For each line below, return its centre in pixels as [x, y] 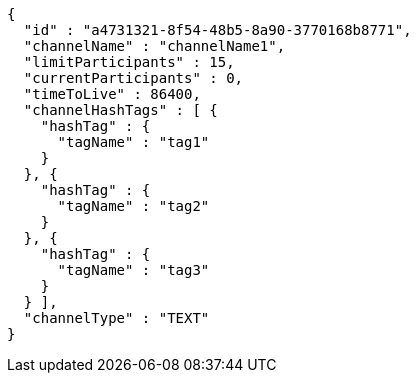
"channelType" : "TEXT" [116, 318]
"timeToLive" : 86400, [112, 94]
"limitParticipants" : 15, [129, 62]
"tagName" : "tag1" [133, 142]
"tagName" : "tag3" [133, 270]
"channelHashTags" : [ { [120, 110]
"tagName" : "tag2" [133, 206]
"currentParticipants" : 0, [133, 78]
